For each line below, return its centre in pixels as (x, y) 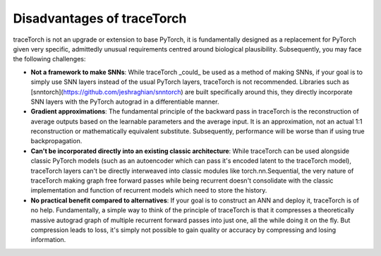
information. (48, 240)
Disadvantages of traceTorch (100, 18)
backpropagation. (56, 141)
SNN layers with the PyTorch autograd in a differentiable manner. (125, 102)
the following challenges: (49, 59)
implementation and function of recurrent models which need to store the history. (149, 190)
